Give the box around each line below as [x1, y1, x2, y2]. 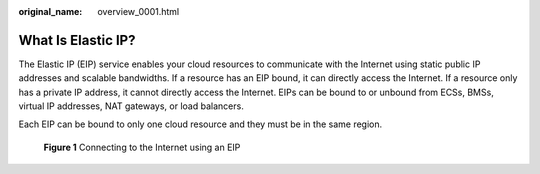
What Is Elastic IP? [18, 31, 136, 49]
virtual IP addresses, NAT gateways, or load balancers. [18, 100, 244, 112]
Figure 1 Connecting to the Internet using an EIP [43, 141, 241, 153]
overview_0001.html [97, 6, 180, 17]
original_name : [18, 6, 83, 17]
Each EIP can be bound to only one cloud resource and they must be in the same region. [18, 118, 383, 130]
